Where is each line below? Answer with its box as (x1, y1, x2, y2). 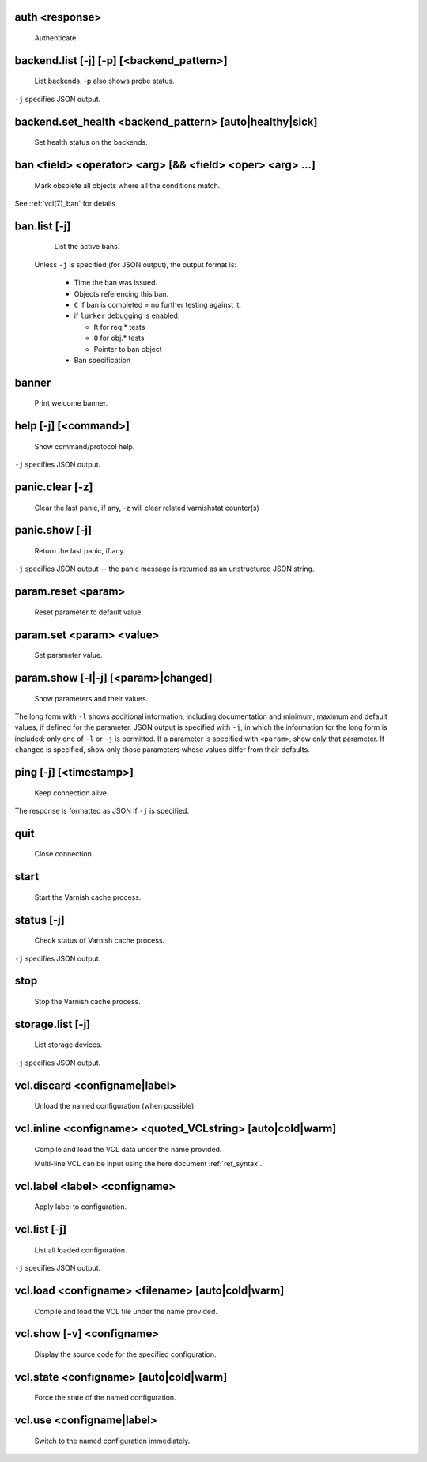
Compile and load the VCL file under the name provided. (34, 1306, 217, 1316)
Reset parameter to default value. (34, 607, 144, 617)
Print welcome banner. (34, 399, 108, 408)
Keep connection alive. (34, 788, 109, 798)
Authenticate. (34, 33, 78, 43)
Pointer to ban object (93, 344, 162, 353)
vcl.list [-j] (14, 1222, 67, 1237)
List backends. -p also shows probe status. (34, 76, 175, 86)
